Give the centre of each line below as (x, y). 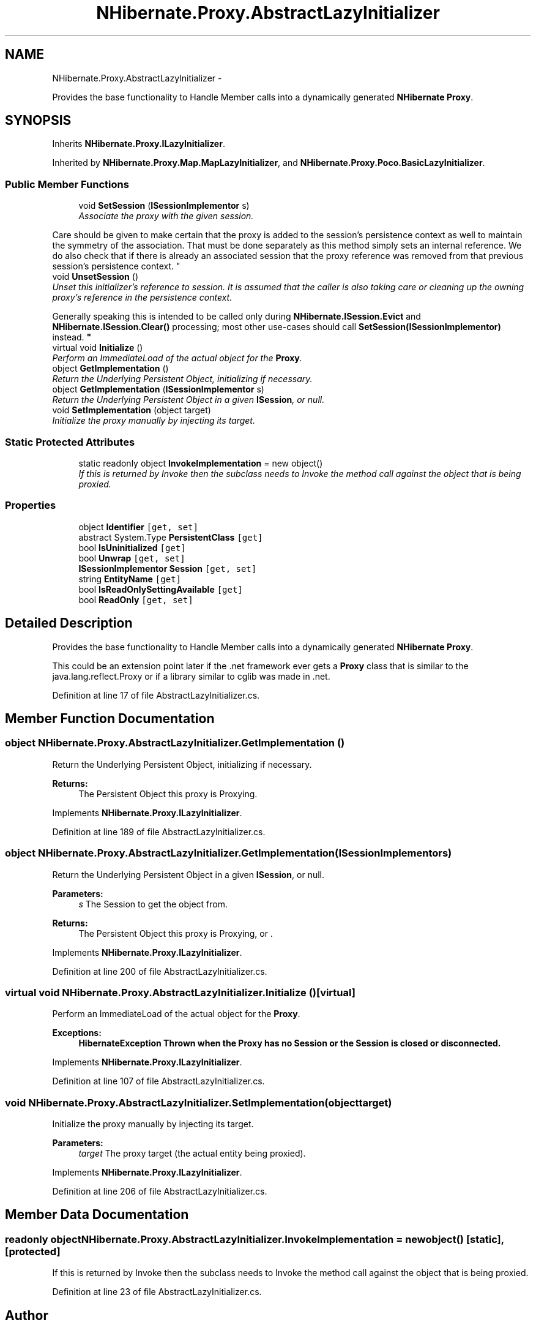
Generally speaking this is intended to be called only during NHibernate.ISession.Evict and (236, 317)
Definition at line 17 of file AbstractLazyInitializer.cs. (156, 695)
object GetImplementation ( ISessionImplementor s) (158, 389)
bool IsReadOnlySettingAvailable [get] (161, 589)
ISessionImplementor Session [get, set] (168, 568)
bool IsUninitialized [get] (132, 547)
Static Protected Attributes (70, 442)
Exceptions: (77, 1033)
